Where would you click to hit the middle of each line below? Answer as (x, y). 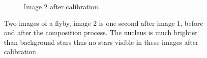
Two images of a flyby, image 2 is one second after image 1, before (103, 23)
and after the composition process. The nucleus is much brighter (101, 32)
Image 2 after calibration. (62, 6)
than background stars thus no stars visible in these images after (101, 42)
